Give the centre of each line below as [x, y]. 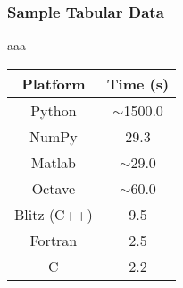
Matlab [54, 162]
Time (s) [138, 83]
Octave [54, 188]
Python [54, 110]
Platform [54, 83]
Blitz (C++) [54, 214]
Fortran [54, 240]
